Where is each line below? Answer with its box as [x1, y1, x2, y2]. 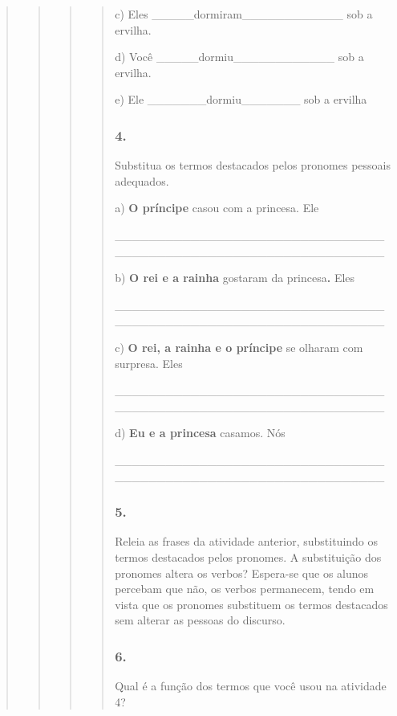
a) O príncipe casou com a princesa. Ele [115, 199, 319, 216]
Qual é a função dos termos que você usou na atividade [115, 677, 387, 694]
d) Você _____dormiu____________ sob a [115, 48, 364, 65]
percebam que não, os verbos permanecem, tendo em [115, 580, 375, 597]
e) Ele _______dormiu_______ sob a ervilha [115, 91, 367, 108]
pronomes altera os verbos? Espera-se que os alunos [115, 564, 369, 581]
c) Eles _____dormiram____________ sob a [115, 6, 373, 22]
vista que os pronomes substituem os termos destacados [115, 595, 388, 612]
